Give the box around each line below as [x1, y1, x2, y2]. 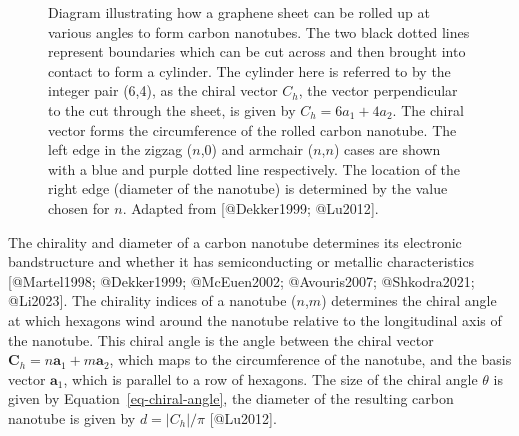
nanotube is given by [8, 407, 136, 428]
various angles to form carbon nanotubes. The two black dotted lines [48, 21, 470, 42]
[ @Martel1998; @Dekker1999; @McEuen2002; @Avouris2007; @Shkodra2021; [8, 270, 475, 291]
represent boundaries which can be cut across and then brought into [48, 41, 466, 62]
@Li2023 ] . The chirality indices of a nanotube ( [8, 290, 297, 311]
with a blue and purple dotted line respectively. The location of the [48, 158, 461, 179]
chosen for [48, 197, 110, 218]
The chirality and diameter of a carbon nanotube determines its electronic [8, 231, 462, 252]
